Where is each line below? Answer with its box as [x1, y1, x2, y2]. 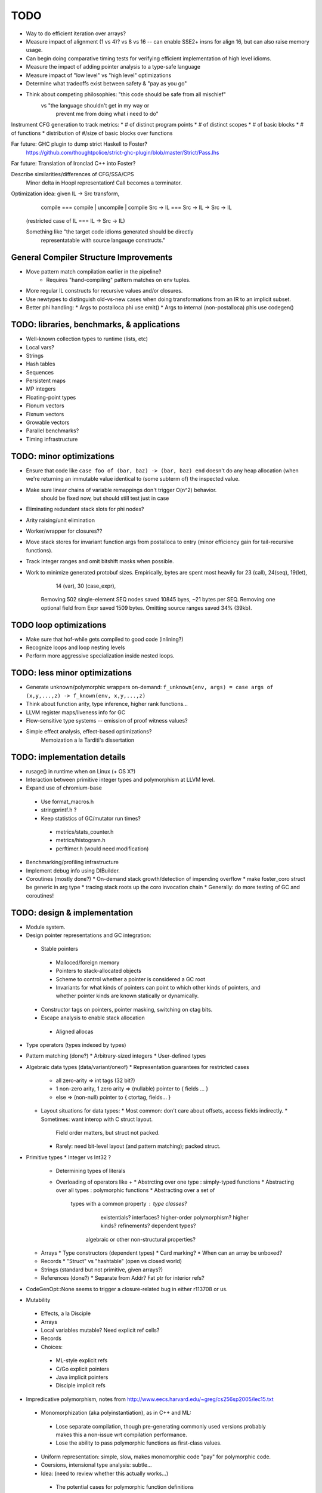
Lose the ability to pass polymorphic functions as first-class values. [55, 1439, 222, 1446]
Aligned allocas [55, 1028, 94, 1035]
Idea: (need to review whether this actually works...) [41, 1470, 169, 1477]
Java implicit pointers [55, 1374, 109, 1381]
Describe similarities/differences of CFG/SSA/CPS [11, 171, 134, 178]
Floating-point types [26, 394, 76, 401]
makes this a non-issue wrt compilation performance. [55, 1431, 187, 1438]
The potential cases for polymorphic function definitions [55, 1483, 194, 1490]
